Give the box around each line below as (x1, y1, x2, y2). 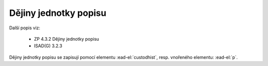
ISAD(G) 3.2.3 (34, 43, 63, 49)
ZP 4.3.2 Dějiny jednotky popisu (34, 36, 99, 42)
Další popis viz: (9, 25, 41, 31)
